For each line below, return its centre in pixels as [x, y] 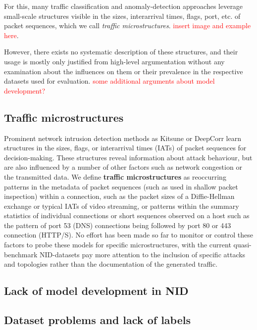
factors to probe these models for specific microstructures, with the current [118, 245]
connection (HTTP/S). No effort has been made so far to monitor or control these [129, 235]
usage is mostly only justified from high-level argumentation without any [114, 61]
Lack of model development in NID [96, 291]
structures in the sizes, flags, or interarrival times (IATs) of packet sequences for [125, 148]
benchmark [21, 254]
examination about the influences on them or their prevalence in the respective [124, 71]
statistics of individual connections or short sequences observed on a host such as [127, 215]
